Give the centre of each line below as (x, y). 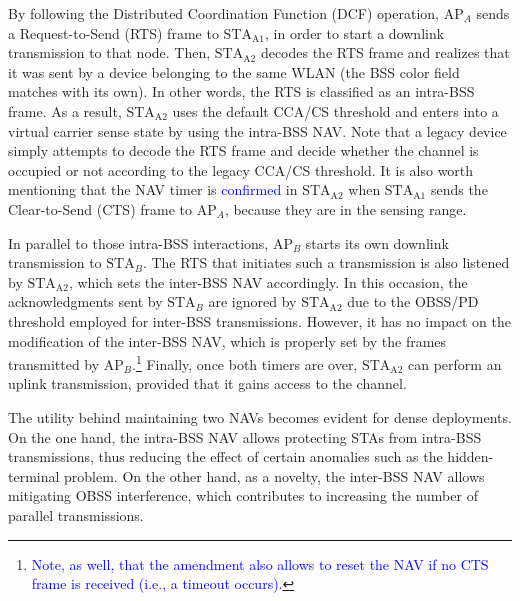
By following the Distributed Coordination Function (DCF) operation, (223, 13)
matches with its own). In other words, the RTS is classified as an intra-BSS (241, 91)
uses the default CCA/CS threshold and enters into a (335, 110)
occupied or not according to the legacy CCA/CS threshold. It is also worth (241, 169)
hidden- (470, 456)
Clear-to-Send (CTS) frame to (100, 208)
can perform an (455, 363)
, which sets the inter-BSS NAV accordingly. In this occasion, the (268, 281)
